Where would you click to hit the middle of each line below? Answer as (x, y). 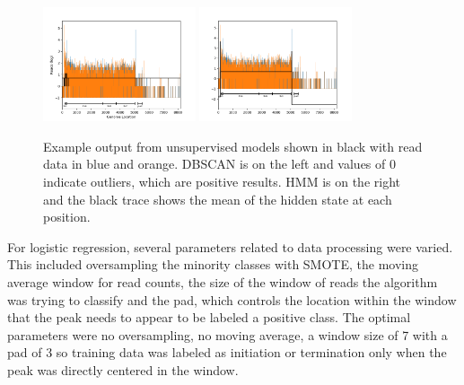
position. (67, 217)
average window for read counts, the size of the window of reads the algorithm (223, 281)
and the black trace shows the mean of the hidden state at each (218, 199)
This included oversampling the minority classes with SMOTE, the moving (213, 264)
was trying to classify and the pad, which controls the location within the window (232, 299)
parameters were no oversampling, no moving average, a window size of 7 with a (228, 334)
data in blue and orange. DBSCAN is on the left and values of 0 (219, 164)
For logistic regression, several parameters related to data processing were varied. (230, 246)
